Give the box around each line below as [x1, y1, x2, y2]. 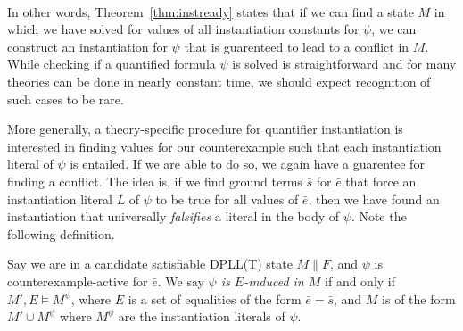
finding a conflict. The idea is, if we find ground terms [7, 171, 302, 190]
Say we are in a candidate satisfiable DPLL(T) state [7, 254, 293, 273]
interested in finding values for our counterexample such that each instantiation [7, 137, 442, 155]
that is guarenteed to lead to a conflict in [184, 37, 409, 55]
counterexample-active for [7, 271, 148, 290]
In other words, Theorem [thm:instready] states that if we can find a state [7, 2, 414, 21]
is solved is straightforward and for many [232, 54, 457, 73]
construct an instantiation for [7, 37, 168, 55]
